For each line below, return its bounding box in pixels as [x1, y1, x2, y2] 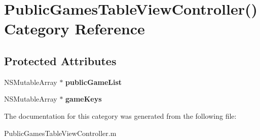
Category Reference [4, 18, 145, 39]
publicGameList [65, 76, 122, 87]
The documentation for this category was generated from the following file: [4, 110, 237, 121]
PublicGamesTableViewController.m [4, 127, 117, 138]
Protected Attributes [4, 53, 117, 68]
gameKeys [65, 94, 102, 104]
